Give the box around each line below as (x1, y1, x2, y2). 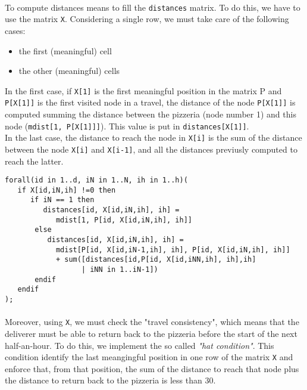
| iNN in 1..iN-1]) (81, 265, 158, 274)
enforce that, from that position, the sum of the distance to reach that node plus (5, 362, 299, 374)
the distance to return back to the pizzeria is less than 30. (5, 374, 216, 386)
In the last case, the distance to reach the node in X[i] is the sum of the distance (5, 131, 302, 144)
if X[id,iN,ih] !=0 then (17, 185, 116, 194)
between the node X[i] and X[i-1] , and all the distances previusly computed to (5, 143, 297, 155)
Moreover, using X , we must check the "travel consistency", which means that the (5, 315, 299, 328)
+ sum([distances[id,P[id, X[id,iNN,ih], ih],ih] (55, 255, 256, 264)
